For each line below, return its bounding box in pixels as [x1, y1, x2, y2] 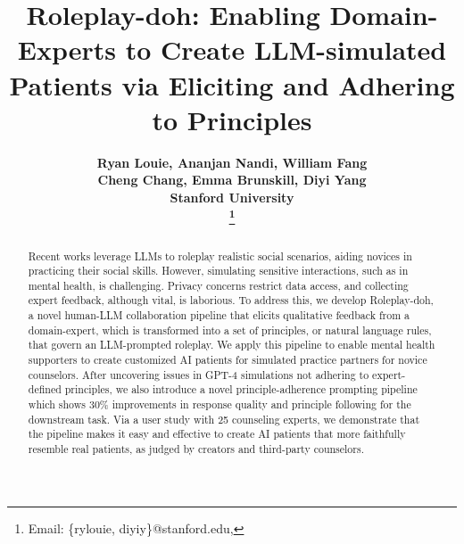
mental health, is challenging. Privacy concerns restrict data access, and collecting [28, 277, 409, 293]
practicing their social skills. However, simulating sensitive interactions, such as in [28, 263, 409, 278]
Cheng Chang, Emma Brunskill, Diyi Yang [97, 170, 367, 189]
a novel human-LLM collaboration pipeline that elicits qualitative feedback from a [28, 308, 410, 323]
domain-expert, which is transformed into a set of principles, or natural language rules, [28, 322, 432, 337]
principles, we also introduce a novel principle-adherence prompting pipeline [64, 382, 418, 397]
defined [28, 382, 62, 397]
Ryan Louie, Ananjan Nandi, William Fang [96, 152, 368, 171]
